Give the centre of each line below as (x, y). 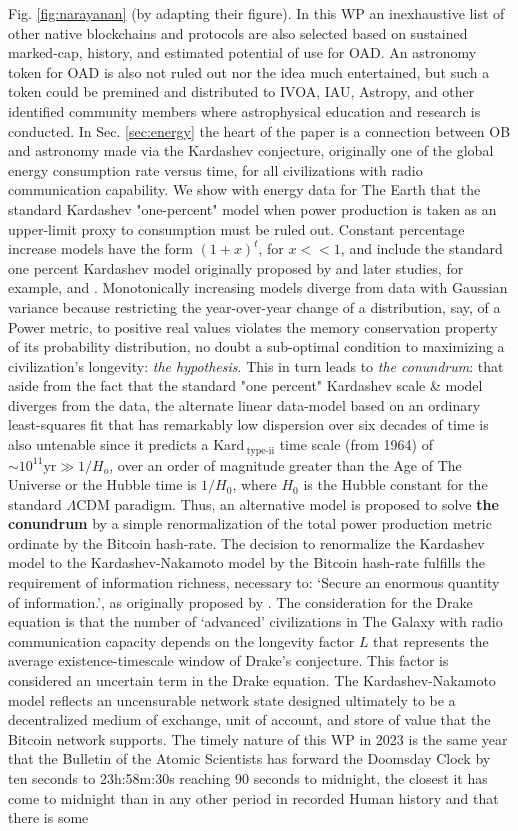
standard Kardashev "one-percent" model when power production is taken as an (252, 208)
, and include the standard (421, 248)
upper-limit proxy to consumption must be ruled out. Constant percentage (236, 228)
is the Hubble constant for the (395, 484)
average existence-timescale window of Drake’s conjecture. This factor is (228, 660)
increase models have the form (100, 248)
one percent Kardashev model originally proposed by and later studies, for (236, 267)
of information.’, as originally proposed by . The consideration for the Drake (240, 601)
